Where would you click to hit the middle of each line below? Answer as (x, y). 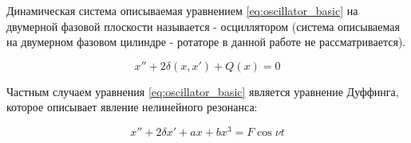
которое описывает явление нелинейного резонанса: (132, 107)
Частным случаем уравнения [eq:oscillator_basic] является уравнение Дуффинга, (203, 91)
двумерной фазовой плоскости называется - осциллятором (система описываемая (203, 26)
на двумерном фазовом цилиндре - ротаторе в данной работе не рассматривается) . (206, 42)
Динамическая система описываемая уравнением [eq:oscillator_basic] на (182, 10)
